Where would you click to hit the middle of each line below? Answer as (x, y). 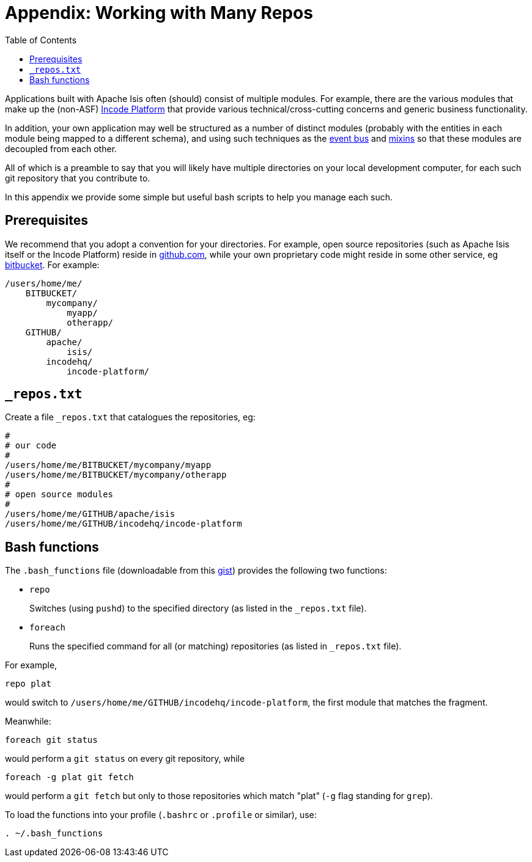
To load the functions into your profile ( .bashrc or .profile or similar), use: (161, 815)
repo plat (28, 684)
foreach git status (51, 740)
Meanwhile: (28, 721)
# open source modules (59, 495)
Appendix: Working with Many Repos (159, 13)
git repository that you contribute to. (78, 178)
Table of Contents (41, 40)
